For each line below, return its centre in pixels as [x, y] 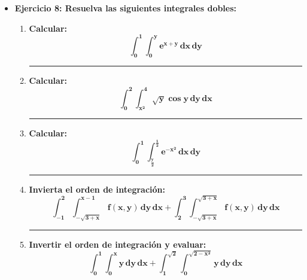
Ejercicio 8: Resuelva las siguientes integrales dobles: [126, 8]
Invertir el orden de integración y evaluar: [118, 244]
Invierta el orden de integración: [97, 189]
